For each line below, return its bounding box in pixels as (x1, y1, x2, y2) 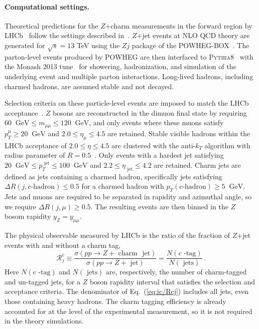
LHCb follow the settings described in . (5, 30, 130, 41)
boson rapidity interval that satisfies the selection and (89, 276, 255, 286)
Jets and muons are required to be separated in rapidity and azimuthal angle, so (5, 191, 252, 201)
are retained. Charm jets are (154, 159, 241, 170)
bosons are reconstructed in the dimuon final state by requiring (52, 107, 247, 118)
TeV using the (76, 40, 120, 50)
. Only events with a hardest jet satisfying (94, 150, 224, 160)
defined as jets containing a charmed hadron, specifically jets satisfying (5, 171, 222, 181)
